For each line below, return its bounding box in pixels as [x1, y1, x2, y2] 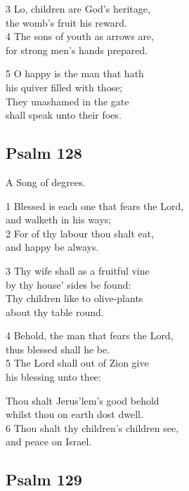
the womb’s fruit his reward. [6, 15, 127, 30]
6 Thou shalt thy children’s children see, [6, 420, 179, 435]
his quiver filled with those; [6, 79, 123, 94]
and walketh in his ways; [6, 212, 112, 227]
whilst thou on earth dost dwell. [6, 407, 143, 421]
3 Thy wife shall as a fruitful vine [6, 263, 150, 277]
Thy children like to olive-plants [6, 291, 143, 306]
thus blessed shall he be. [6, 341, 110, 356]
